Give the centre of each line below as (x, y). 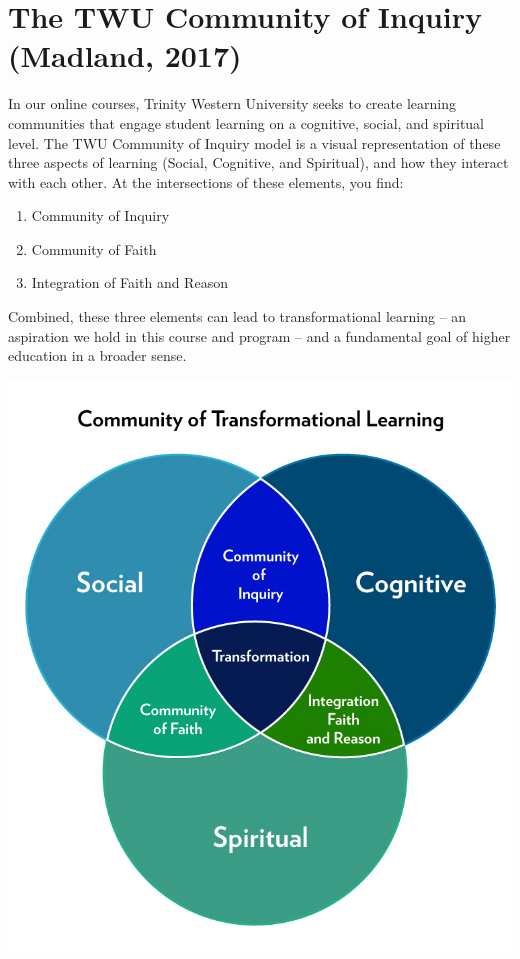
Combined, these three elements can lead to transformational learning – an (237, 316)
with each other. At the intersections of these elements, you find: (206, 181)
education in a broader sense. (97, 355)
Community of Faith (94, 248)
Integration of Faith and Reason (129, 282)
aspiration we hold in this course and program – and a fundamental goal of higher (259, 335)
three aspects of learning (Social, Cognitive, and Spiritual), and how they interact (258, 162)
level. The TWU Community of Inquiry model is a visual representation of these (254, 142)
